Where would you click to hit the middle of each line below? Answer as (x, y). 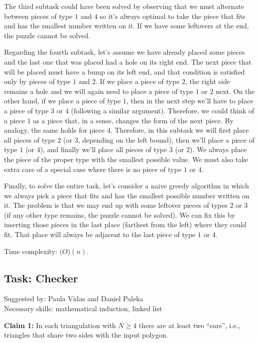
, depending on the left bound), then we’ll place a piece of (166, 139)
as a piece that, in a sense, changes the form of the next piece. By (133, 120)
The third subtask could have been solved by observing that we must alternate (124, 6)
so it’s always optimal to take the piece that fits (173, 16)
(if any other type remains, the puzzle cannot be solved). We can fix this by (120, 214)
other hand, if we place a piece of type (63, 101)
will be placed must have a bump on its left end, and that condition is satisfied (125, 71)
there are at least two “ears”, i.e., (190, 325)
